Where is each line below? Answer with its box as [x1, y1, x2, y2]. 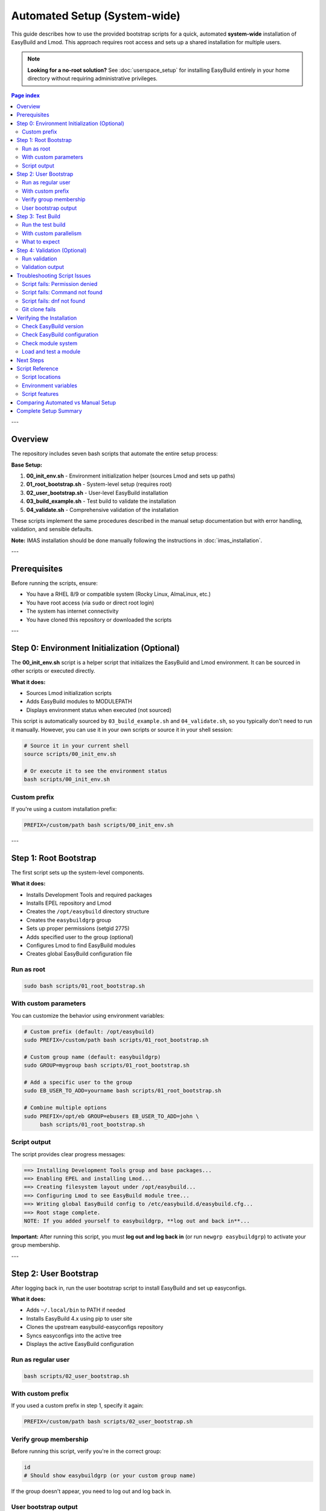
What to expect [22, 238, 60, 245]
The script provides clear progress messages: [11, 1150, 126, 1157]
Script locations [22, 374, 61, 381]
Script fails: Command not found [22, 289, 103, 296]
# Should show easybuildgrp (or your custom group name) [24, 1472, 196, 1479]
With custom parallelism [22, 230, 81, 237]
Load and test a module [22, 348, 81, 355]
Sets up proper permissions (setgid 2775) [26, 925, 130, 932]
